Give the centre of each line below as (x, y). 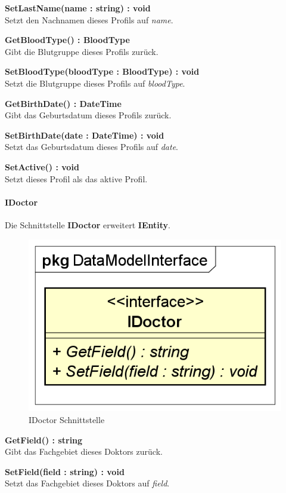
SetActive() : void (42, 166)
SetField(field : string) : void (65, 471)
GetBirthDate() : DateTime (63, 103)
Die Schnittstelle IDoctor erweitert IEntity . (88, 224)
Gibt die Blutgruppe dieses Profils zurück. (82, 51)
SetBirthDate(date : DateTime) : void (85, 135)
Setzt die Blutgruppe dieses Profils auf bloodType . (95, 83)
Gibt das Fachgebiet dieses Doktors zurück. (84, 451)
